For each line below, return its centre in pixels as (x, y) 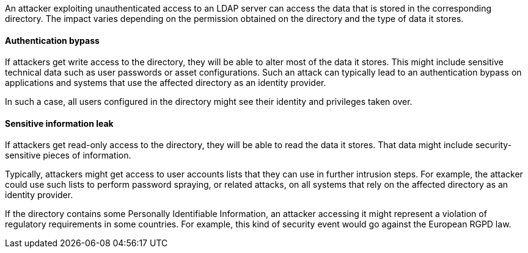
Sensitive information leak (59, 123)
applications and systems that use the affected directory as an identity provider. (166, 83)
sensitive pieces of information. (68, 155)
